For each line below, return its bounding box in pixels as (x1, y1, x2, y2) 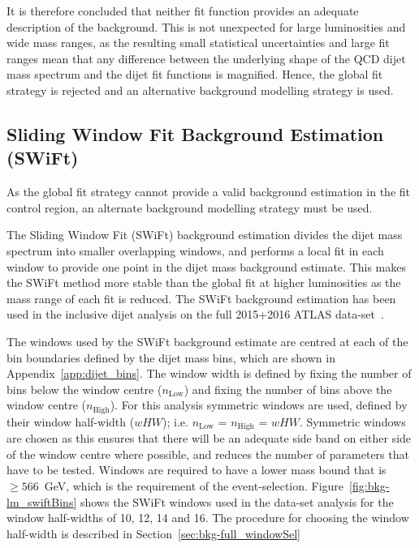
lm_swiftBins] (6, 493, 77, 510)
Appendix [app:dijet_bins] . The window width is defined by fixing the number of (6, 365, 412, 382)
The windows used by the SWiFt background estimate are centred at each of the (6, 332, 408, 349)
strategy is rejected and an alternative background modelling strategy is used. (6, 81, 394, 98)
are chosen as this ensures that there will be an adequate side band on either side (6, 430, 412, 447)
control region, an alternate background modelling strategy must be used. (6, 199, 373, 216)
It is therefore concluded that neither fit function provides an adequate (6, 2, 359, 19)
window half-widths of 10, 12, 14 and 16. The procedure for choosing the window (6, 509, 409, 526)
